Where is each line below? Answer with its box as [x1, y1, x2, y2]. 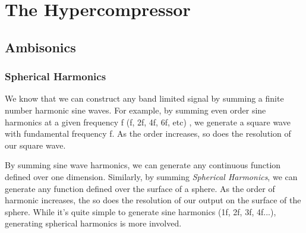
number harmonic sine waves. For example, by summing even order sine [5, 103, 266, 116]
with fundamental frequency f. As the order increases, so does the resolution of [5, 127, 291, 140]
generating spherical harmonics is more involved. [5, 217, 182, 229]
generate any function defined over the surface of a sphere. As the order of [5, 182, 275, 194]
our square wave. [5, 138, 66, 151]
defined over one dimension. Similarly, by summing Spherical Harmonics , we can [5, 170, 298, 182]
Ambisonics [5, 37, 76, 56]
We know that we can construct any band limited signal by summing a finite [5, 92, 284, 105]
